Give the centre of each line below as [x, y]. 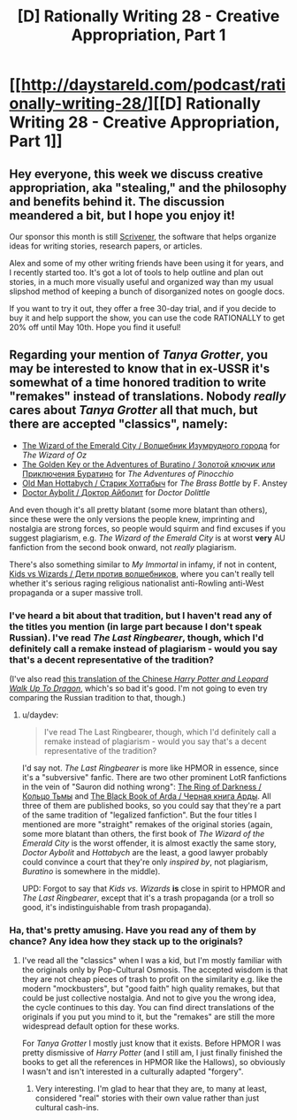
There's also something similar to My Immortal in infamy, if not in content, [143, 564]
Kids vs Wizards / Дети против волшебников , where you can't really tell [142, 573]
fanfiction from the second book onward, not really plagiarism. [123, 547]
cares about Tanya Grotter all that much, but [133, 410]
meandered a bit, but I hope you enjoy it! [122, 215]
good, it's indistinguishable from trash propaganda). [117, 908]
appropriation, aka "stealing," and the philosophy [148, 188]
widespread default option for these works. [100, 1026]
